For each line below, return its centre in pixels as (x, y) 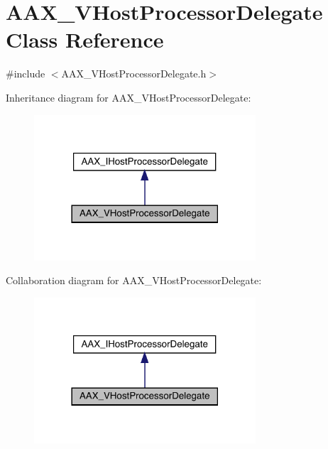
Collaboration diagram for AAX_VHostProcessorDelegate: (134, 280)
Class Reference (85, 39)
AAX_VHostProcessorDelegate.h (134, 74)
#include (26, 74)
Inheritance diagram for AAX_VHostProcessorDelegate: (129, 97)
